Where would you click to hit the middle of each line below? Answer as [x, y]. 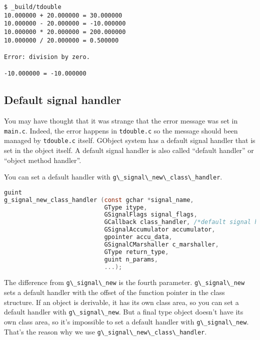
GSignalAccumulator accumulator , [160, 230]
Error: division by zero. [47, 57]
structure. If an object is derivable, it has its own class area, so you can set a [121, 302]
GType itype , [126, 207]
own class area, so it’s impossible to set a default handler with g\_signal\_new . [126, 321]
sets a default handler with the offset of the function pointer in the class [114, 292]
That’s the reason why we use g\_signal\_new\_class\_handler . [105, 331]
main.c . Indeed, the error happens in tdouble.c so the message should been [121, 130]
